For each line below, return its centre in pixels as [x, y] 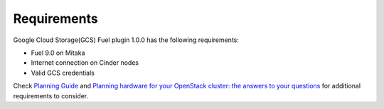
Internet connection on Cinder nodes [85, 63]
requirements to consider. [51, 95]
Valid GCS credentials [63, 73]
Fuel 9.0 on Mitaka [58, 53]
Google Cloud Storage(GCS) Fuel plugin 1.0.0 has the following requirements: [126, 40]
